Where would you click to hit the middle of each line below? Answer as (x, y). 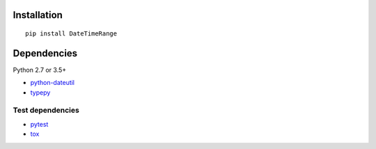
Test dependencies (46, 110)
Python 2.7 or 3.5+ (40, 70)
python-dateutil (53, 83)
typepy (40, 92)
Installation (38, 15)
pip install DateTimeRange (71, 34)
